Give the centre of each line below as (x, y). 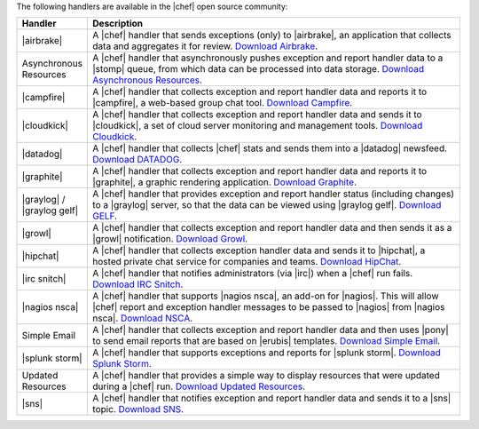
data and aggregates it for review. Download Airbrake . (205, 46)
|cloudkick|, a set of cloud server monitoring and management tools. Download (258, 126)
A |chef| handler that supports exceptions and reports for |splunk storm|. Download (267, 353)
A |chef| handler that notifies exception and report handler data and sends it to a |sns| (272, 398)
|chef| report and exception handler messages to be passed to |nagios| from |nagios (269, 307)
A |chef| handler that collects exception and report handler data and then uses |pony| (271, 330)
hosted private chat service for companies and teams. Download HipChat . (247, 262)
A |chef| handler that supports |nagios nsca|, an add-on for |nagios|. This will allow (266, 296)
